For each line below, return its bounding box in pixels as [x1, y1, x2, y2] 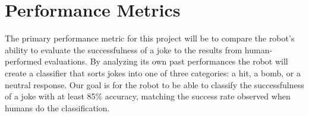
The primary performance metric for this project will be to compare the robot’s [5, 32, 295, 44]
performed [5, 55, 42, 67]
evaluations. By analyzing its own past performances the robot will [44, 55, 288, 67]
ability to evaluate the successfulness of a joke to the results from [5, 43, 242, 56]
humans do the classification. [5, 101, 110, 114]
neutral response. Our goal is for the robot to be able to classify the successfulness [5, 78, 304, 91]
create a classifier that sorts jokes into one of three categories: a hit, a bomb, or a [5, 66, 301, 79]
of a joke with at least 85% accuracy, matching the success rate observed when [5, 90, 291, 102]
